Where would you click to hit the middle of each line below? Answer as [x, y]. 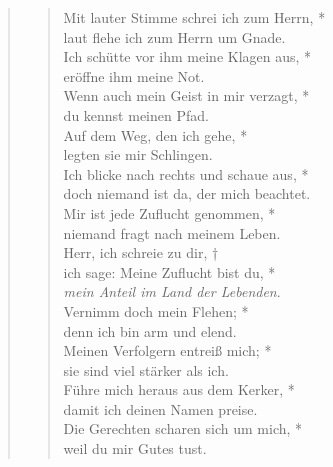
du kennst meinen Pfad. [136, 114]
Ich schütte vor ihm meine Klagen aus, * [187, 56]
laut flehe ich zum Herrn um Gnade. [174, 36]
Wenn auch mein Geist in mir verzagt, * [186, 95]
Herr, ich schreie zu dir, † [141, 252]
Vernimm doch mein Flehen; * [156, 310]
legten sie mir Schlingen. [138, 154]
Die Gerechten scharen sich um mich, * [183, 428]
